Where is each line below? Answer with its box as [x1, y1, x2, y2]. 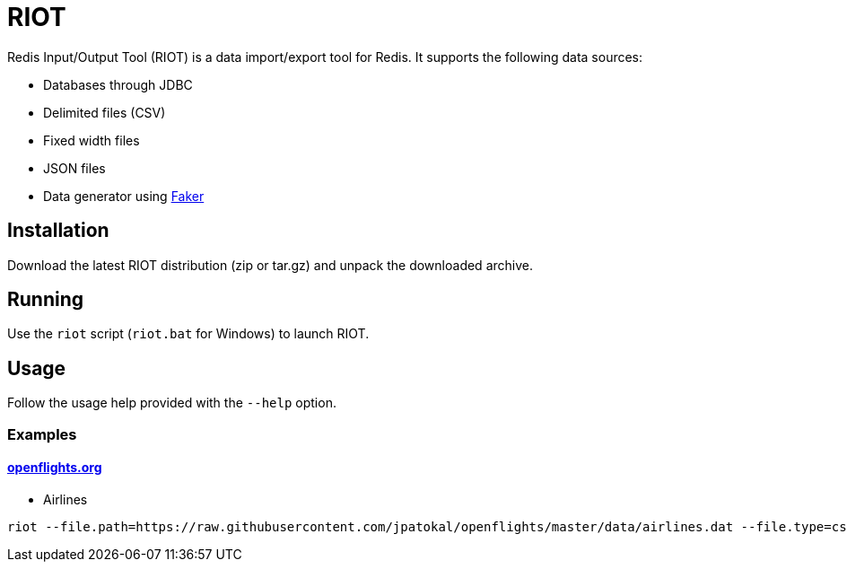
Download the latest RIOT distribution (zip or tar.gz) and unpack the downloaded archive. [7, 257, 533, 273]
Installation [7, 219, 109, 242]
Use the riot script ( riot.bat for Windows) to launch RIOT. [7, 326, 370, 342]
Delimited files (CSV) [43, 104, 166, 120]
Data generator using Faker [43, 188, 205, 204]
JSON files [43, 160, 106, 176]
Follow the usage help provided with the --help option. [7, 395, 336, 411]
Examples [7, 425, 77, 443]
